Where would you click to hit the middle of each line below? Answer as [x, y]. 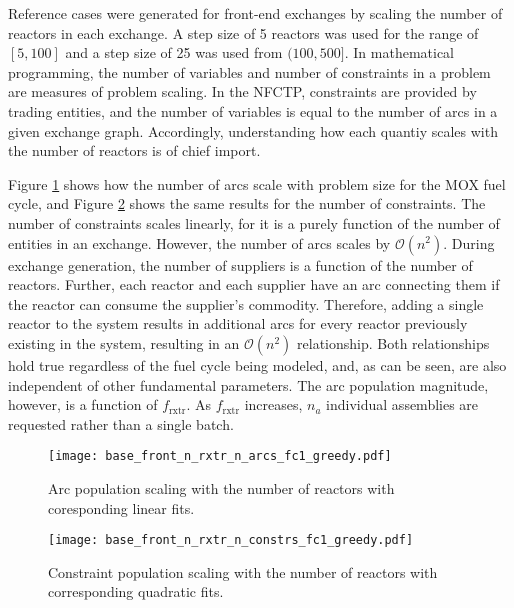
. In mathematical [399, 52]
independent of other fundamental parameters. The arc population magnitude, [248, 384]
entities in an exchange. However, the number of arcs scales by [199, 242]
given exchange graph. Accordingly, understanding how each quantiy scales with [253, 130]
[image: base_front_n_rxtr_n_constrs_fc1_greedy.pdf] [231, 540]
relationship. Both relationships [393, 342]
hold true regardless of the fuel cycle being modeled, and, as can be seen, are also [257, 364]
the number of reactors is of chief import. [134, 150]
